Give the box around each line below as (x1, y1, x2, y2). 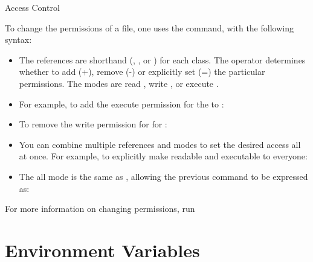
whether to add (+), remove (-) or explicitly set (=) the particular (19, 65, 265, 78)
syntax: (5, 33, 32, 46)
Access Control (5, 1, 60, 13)
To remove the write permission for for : (19, 118, 167, 130)
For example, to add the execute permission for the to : (19, 97, 224, 110)
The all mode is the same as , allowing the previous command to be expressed (19, 170, 308, 182)
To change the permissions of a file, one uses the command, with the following (5, 21, 294, 34)
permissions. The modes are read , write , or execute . (19, 77, 219, 89)
